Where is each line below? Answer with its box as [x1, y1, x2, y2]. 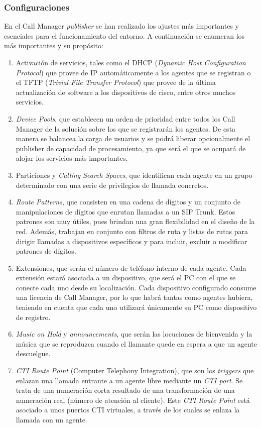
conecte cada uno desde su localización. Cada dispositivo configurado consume [16, 282, 256, 292]
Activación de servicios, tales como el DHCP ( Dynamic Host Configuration [16, 57, 246, 67]
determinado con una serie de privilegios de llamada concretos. [16, 179, 209, 190]
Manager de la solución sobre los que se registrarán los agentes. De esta [16, 123, 236, 134]
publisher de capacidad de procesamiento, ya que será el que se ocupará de [16, 143, 246, 153]
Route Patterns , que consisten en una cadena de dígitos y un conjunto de [16, 196, 240, 207]
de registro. [16, 311, 51, 322]
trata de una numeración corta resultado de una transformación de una [16, 385, 235, 395]
